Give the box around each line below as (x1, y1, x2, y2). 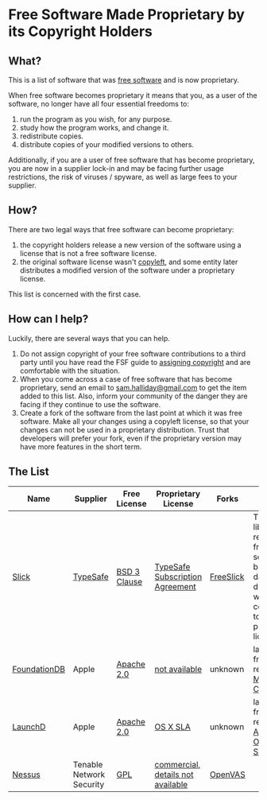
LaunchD (12, 721, 46, 732)
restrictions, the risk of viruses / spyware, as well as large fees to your (8, 173, 238, 181)
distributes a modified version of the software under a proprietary (19, 265, 235, 275)
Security (72, 779, 105, 790)
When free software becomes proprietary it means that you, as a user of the (8, 91, 257, 100)
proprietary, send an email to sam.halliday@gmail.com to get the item (19, 383, 247, 392)
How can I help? (8, 313, 89, 326)
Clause (116, 577, 143, 588)
